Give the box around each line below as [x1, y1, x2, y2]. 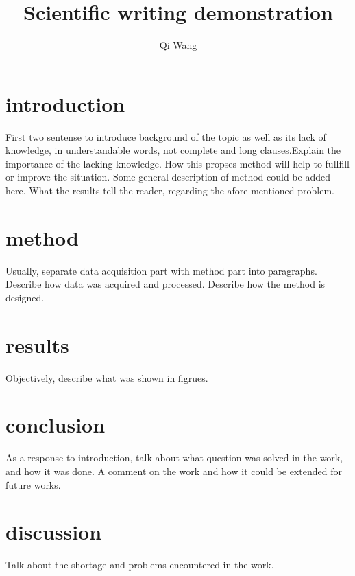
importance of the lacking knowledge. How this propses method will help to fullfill [5, 156, 350, 170]
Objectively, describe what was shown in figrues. [5, 370, 208, 384]
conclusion [5, 411, 106, 439]
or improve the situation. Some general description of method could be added [5, 170, 330, 184]
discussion [5, 518, 102, 546]
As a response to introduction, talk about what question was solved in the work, [5, 450, 343, 465]
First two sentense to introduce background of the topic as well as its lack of [5, 129, 326, 143]
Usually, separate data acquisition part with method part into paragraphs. [5, 263, 317, 277]
